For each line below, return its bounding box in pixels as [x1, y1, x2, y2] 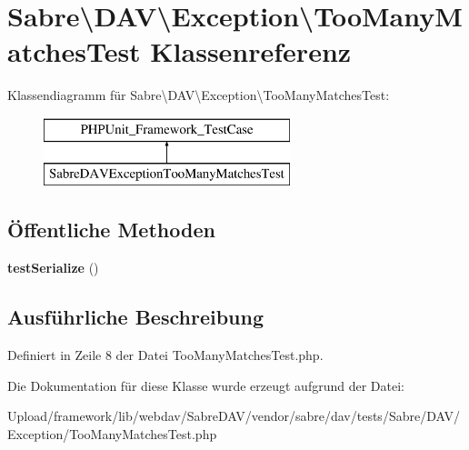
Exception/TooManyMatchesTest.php [7, 424, 217, 443]
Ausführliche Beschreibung [7, 303, 264, 331]
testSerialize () [7, 258, 99, 277]
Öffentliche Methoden [7, 215, 215, 244]
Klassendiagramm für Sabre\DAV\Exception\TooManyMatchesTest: [7, 85, 390, 105]
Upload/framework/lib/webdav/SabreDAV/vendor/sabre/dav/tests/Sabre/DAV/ [7, 406, 460, 425]
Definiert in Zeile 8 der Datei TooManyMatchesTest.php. [7, 345, 324, 365]
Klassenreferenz [150, 33, 352, 70]
